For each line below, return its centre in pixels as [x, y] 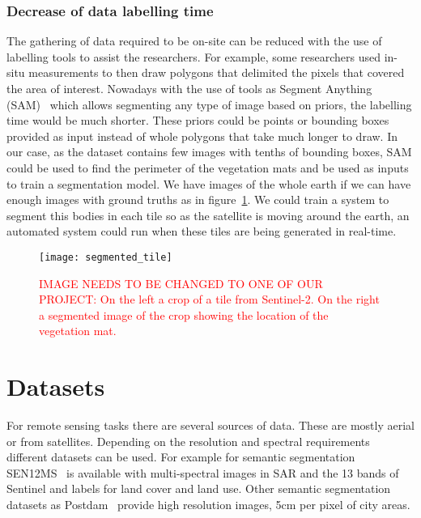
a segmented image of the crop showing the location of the [184, 314]
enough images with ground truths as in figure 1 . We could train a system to [198, 200]
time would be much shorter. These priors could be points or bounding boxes [198, 120]
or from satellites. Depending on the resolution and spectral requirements [188, 441]
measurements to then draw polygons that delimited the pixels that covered [217, 72]
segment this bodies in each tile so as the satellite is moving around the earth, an [208, 215]
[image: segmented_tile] [106, 257]
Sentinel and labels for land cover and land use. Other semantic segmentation [199, 488]
